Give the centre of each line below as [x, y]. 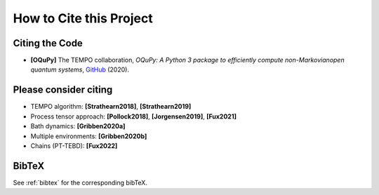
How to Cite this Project [83, 18]
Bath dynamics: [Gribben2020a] [78, 126]
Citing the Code [48, 43]
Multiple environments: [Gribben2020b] [89, 136]
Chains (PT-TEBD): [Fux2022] [74, 146]
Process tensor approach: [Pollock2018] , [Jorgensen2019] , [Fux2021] [133, 116]
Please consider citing [63, 90]
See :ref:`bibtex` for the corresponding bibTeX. [80, 182]
